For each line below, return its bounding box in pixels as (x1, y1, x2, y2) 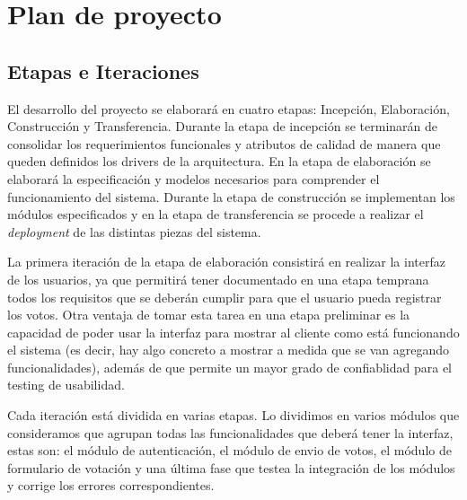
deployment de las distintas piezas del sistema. (7, 222, 261, 241)
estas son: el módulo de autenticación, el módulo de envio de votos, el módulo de (7, 441, 452, 460)
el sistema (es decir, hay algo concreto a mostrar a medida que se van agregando (7, 340, 450, 359)
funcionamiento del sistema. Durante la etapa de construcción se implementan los (7, 187, 455, 206)
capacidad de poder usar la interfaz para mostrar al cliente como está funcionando (7, 322, 460, 341)
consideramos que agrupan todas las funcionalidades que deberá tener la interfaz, (7, 423, 454, 442)
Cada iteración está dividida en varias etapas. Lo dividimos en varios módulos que (7, 406, 460, 425)
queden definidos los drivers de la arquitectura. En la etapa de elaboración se (7, 152, 431, 171)
